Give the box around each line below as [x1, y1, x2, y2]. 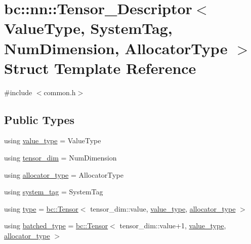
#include [4, 87, 32, 97]
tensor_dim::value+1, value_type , [119, 220, 226, 231]
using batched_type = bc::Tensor [4, 220, 108, 231]
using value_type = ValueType [4, 135, 101, 146]
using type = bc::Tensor [4, 203, 78, 214]
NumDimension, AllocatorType [4, 37, 228, 58]
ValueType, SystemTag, [4, 18, 173, 38]
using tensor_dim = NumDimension [4, 152, 117, 163]
